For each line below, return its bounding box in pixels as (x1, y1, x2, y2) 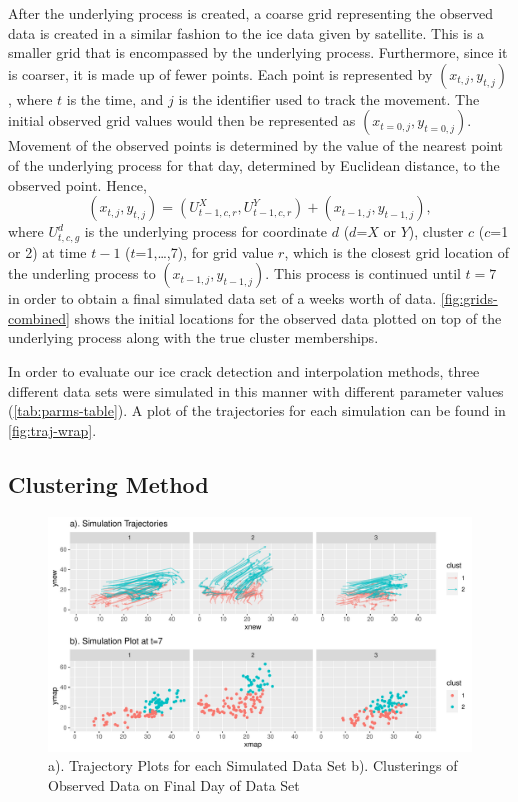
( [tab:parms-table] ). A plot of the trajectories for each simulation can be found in (8, 400, 506, 421)
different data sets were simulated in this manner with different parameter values (8, 380, 504, 401)
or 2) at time (8, 241, 87, 262)
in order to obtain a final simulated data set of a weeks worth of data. (8, 288, 437, 309)
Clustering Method (8, 468, 209, 499)
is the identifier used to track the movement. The (178, 88, 480, 109)
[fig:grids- (440, 288, 498, 309)
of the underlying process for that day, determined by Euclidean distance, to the (8, 154, 500, 175)
